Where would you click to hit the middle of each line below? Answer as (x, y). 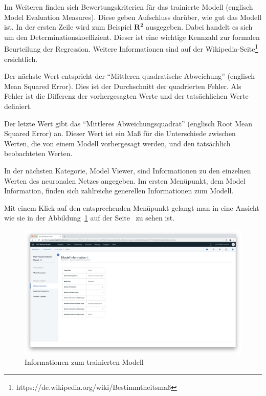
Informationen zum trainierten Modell (84, 362)
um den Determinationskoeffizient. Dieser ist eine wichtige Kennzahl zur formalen (132, 37)
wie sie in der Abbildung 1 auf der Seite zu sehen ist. (90, 218)
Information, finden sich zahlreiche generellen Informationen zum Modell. (119, 191)
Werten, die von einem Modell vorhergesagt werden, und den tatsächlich (117, 143)
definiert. (18, 106)
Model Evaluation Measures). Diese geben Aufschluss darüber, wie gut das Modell (133, 17)
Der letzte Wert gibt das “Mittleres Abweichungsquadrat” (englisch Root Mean (128, 123)
